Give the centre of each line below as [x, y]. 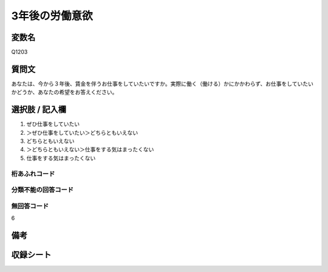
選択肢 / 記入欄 [39, 110]
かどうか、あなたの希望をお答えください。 [64, 92]
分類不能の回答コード [43, 190]
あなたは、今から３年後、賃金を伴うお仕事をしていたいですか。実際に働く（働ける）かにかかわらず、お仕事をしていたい [162, 83]
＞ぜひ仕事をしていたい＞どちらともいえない [82, 132]
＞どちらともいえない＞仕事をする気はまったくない [90, 149]
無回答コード [30, 206]
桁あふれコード [33, 174]
